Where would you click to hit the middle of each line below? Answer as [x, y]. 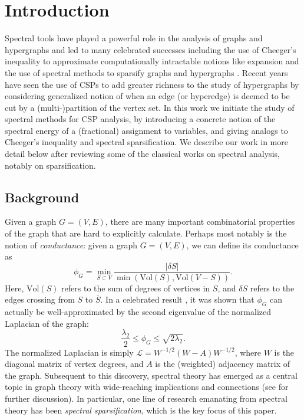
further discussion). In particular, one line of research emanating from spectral [146, 398]
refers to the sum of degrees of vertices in [136, 288]
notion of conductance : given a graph [71, 245]
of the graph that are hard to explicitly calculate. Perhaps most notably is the [146, 233]
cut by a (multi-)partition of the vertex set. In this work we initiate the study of [150, 107]
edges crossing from [40, 299]
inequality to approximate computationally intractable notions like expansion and [152, 61]
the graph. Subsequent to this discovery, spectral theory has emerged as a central [151, 375]
